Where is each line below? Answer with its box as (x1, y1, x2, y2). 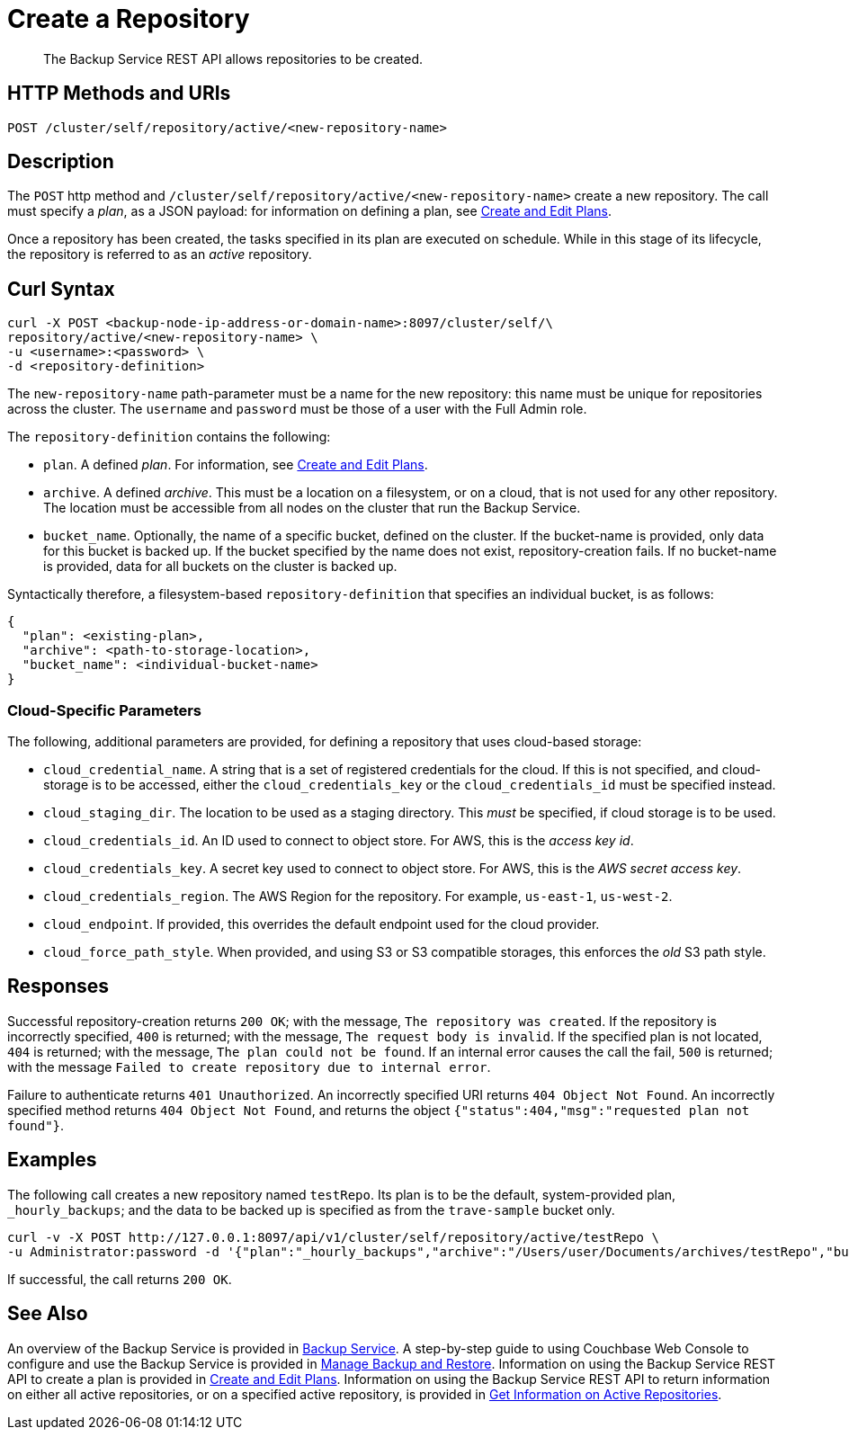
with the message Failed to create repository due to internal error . (7, 1058, 491, 1075)
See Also (7, 1302, 88, 1325)
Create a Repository (7, 4, 250, 34)
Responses (7, 975, 110, 998)
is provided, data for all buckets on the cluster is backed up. (43, 558, 398, 575)
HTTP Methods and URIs (7, 82, 231, 105)
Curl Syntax (7, 277, 115, 300)
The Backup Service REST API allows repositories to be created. (43, 50, 424, 67)
